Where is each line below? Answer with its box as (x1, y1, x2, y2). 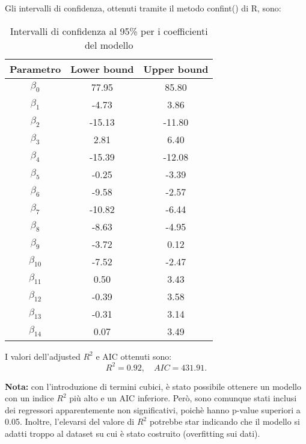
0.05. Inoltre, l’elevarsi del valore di (5, 415, 135, 428)
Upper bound (143, 61, 209, 76)
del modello (84, 37, 133, 52)
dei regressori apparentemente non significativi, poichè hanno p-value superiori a (5, 403, 301, 416)
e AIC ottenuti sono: (96, 350, 172, 362)
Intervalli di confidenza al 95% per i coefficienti (10, 23, 208, 38)
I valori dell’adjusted (5, 350, 81, 362)
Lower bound (70, 61, 134, 76)
